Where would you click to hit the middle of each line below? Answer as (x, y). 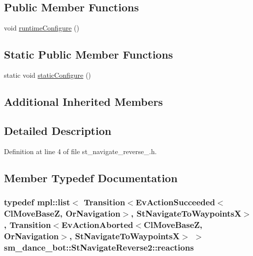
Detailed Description (58, 130)
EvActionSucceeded (175, 202)
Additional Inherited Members (83, 101)
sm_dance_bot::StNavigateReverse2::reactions (99, 247)
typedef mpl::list (37, 202)
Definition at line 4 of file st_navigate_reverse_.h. (80, 151)
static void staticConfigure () (47, 75)
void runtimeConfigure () (42, 28)
